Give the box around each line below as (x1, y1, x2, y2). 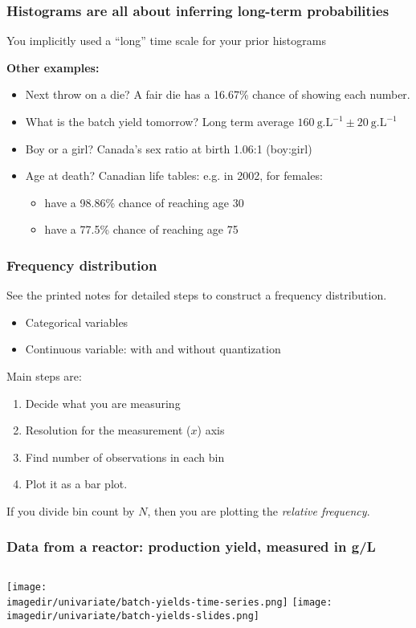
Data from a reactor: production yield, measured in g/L (6, 536, 376, 557)
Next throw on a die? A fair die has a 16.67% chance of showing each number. (25, 86, 410, 103)
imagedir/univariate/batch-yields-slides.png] (6, 610, 259, 622)
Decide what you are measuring (25, 394, 181, 411)
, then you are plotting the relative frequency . (147, 502, 370, 519)
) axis (197, 422, 225, 438)
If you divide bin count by (6, 502, 135, 519)
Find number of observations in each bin (25, 448, 225, 465)
